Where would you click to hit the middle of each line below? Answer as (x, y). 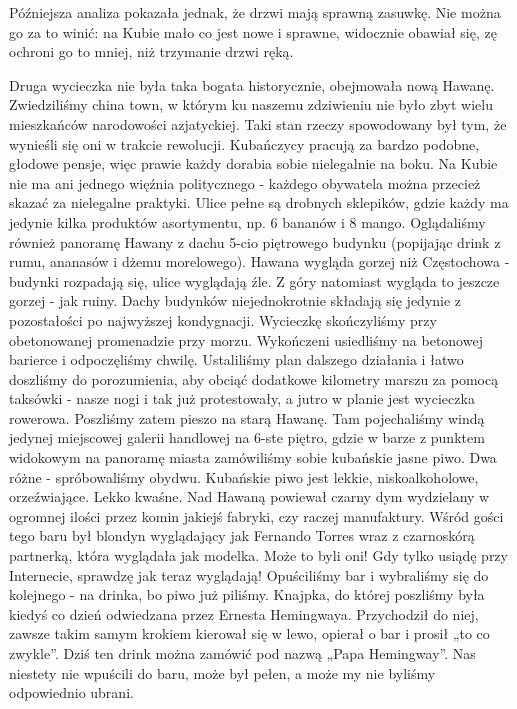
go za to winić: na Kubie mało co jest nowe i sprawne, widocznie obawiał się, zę (253, 31)
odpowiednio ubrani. (71, 692)
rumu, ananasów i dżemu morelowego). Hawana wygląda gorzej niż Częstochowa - (259, 261)
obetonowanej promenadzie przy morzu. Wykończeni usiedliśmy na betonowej (246, 339)
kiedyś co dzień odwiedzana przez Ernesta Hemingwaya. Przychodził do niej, (244, 613)
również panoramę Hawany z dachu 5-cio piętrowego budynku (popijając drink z (255, 241)
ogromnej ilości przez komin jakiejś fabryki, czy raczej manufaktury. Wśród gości (256, 515)
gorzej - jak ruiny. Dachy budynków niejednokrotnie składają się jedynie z (235, 300)
